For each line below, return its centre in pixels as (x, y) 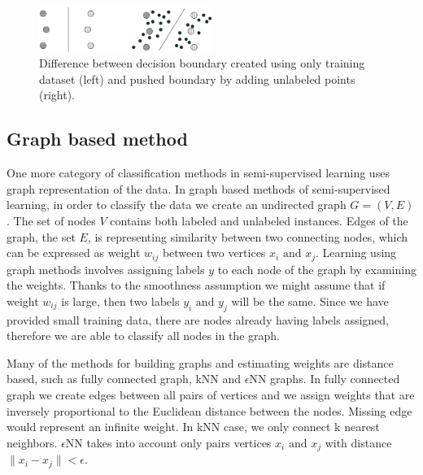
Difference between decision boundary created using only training (202, 63)
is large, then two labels (120, 301)
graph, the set (41, 236)
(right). (57, 95)
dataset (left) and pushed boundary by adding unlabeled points (197, 78)
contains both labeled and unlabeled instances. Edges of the (259, 221)
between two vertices (214, 253)
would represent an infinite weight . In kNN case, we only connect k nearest (193, 427)
